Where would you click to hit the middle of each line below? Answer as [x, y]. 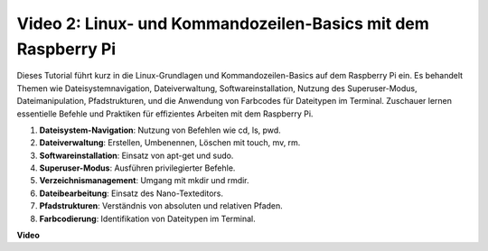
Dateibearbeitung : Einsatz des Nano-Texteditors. [131, 193]
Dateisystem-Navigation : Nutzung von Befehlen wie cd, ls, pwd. [160, 130]
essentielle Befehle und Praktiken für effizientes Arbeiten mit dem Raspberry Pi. [165, 114]
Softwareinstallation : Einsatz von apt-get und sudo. [136, 155]
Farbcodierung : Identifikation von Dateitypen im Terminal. [148, 218]
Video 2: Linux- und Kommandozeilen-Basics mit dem [223, 23]
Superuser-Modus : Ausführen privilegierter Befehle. [137, 168]
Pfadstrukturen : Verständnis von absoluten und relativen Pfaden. [161, 206]
